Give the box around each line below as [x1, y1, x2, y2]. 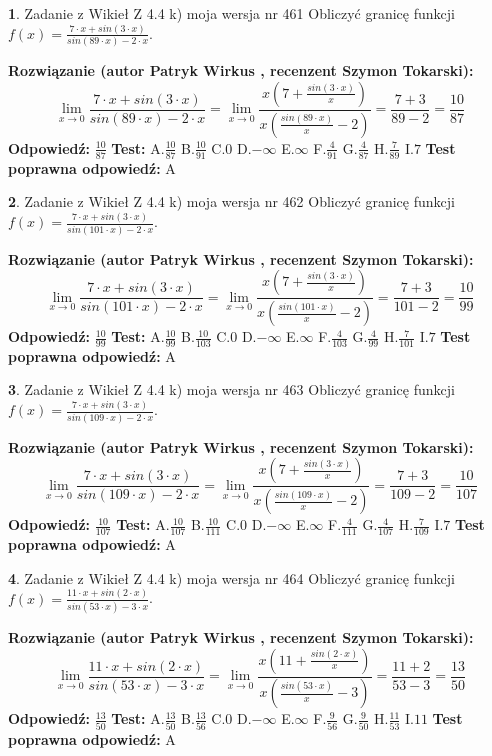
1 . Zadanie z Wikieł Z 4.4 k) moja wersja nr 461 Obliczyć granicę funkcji [8, 3, 455, 23]
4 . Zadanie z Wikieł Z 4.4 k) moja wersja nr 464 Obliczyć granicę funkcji [8, 567, 455, 588]
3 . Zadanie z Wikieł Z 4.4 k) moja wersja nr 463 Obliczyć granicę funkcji [8, 379, 455, 400]
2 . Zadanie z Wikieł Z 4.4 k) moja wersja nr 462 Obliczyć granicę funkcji [8, 191, 455, 212]
